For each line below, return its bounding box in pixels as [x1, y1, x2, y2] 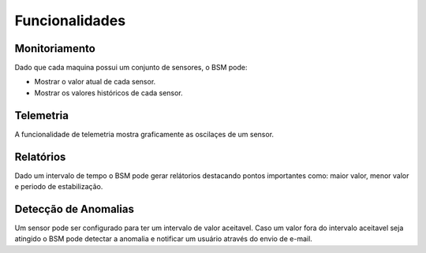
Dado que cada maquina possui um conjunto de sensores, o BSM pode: [14, 63, 248, 73]
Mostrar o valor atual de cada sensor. [34, 77, 156, 87]
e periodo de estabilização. [14, 182, 103, 192]
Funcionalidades [14, 12, 126, 29]
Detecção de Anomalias [14, 202, 134, 216]
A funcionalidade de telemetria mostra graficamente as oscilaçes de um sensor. [14, 129, 275, 139]
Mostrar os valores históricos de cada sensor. [34, 87, 183, 98]
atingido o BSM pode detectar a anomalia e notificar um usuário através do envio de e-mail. [14, 234, 313, 244]
